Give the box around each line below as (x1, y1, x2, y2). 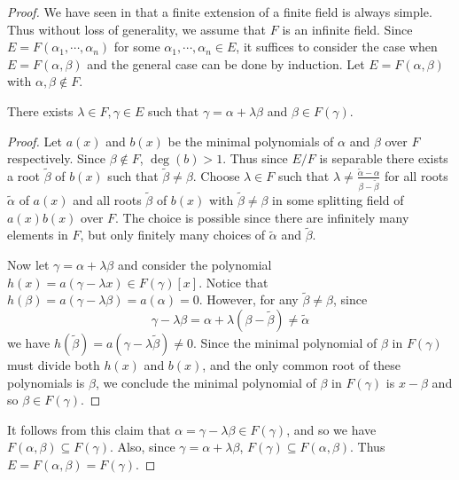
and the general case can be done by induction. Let (87, 54, 365, 73)
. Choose (192, 166, 240, 185)
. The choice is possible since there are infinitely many (115, 208, 409, 226)
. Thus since (222, 149, 288, 168)
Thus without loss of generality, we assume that (7, 20, 267, 38)
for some (113, 37, 160, 56)
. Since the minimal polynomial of (193, 334, 377, 352)
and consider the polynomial (117, 256, 272, 274)
